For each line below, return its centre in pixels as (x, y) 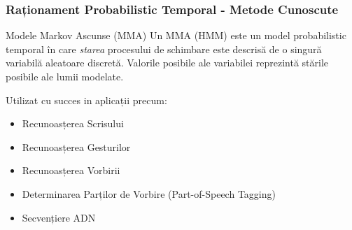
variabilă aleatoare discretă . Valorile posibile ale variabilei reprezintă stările (167, 63)
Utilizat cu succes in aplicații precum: (86, 100)
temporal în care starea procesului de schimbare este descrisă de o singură (164, 49)
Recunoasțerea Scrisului (73, 123)
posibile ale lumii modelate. (65, 76)
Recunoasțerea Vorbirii (71, 170)
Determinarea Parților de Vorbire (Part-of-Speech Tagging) (149, 193)
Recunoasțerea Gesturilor (76, 146)
